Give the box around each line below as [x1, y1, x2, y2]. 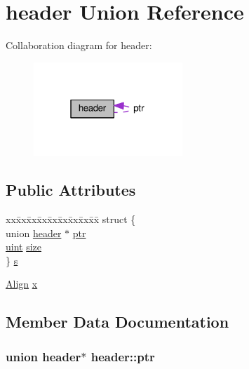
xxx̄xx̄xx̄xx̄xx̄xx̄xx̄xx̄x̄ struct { [6, 211, 136, 226]
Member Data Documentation [6, 311, 229, 333]
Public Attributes [6, 179, 136, 201]
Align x [6, 276, 38, 291]
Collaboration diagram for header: [6, 38, 152, 53]
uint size [6, 239, 42, 254]
